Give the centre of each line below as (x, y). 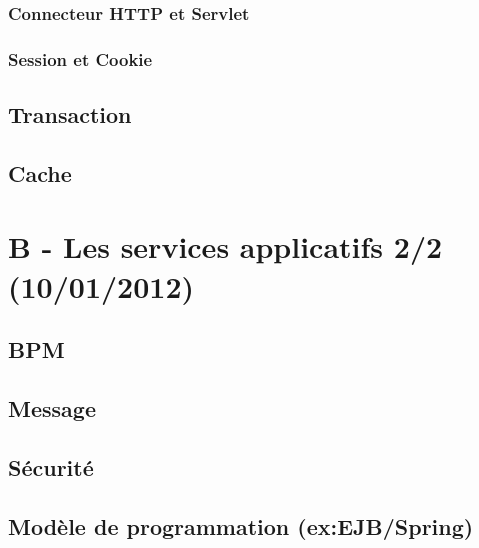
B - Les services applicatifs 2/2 (225, 246)
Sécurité (51, 466)
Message (52, 407)
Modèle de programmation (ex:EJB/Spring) (241, 525)
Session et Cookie (80, 58)
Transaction (70, 114)
